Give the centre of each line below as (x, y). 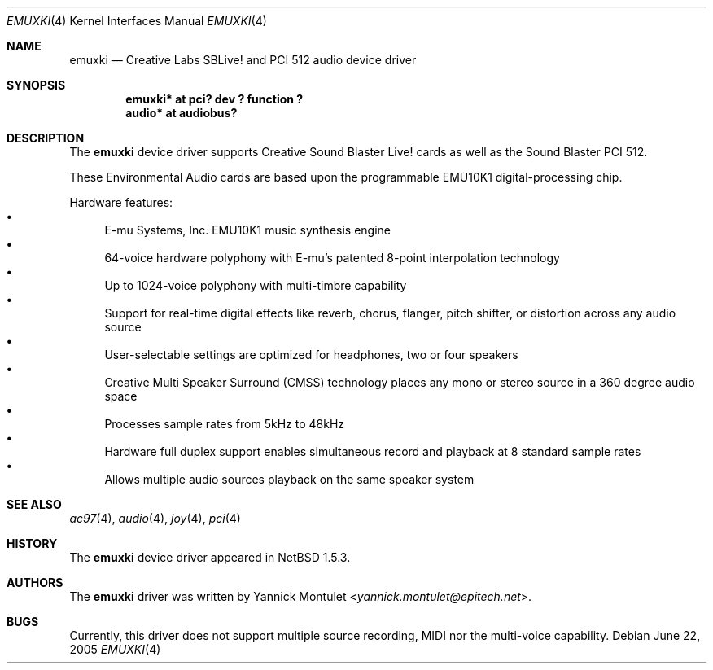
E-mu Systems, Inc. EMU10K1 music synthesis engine (247, 230)
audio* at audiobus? (182, 113)
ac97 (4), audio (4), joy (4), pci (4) (155, 518)
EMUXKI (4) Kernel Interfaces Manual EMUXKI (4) (137, 21)
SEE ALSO (34, 504)
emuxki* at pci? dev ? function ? (214, 99)
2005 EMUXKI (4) (115, 649)
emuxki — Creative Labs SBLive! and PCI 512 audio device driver (243, 60)
